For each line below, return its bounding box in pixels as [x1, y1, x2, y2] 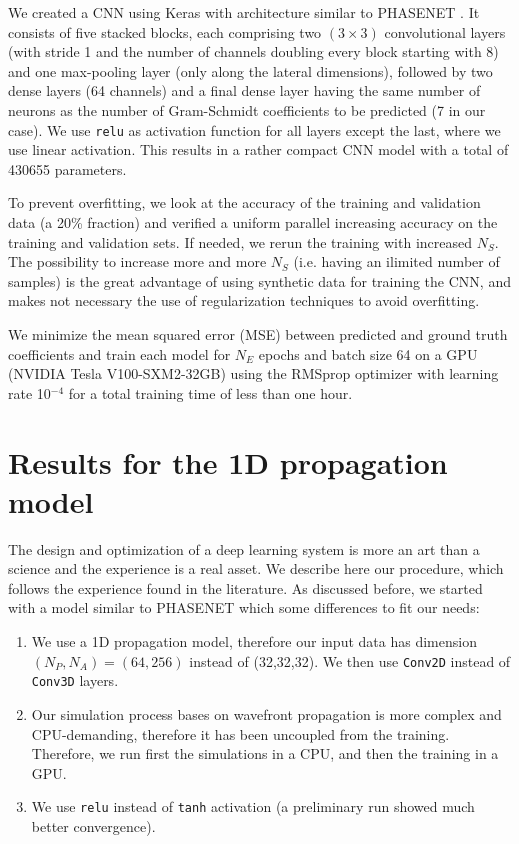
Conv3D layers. [31, 670, 119, 691]
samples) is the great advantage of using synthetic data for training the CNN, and [8, 270, 511, 291]
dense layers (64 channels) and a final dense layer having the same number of [8, 80, 481, 101]
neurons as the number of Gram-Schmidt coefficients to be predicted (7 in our [8, 99, 486, 120]
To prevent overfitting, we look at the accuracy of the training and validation [8, 192, 481, 213]
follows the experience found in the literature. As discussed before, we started [8, 577, 483, 598]
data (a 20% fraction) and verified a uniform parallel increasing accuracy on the [8, 212, 498, 232]
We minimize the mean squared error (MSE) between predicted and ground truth [8, 323, 508, 344]
